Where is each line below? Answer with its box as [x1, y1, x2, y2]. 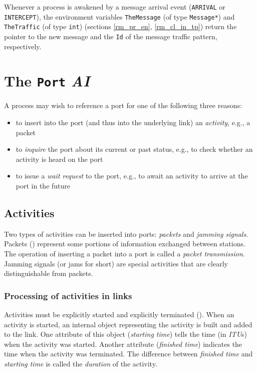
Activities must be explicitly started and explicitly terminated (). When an [4, 309, 234, 320]
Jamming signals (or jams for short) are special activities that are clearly [4, 258, 228, 268]
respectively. [4, 41, 42, 51]
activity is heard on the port [16, 153, 103, 164]
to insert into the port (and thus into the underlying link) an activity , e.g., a [16, 117, 250, 128]
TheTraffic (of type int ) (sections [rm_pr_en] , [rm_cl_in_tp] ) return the [4, 21, 237, 32]
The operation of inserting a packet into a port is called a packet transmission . [4, 248, 245, 259]
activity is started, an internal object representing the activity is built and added [4, 319, 252, 329]
